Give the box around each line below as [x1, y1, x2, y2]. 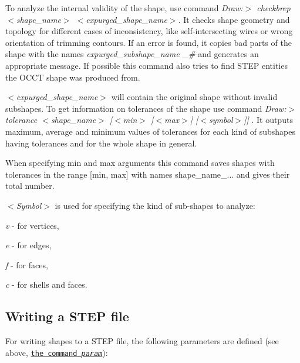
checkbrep [257, 2, 291, 14]
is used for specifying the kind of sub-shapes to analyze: [55, 199, 255, 211]
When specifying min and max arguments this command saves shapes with [5, 156, 275, 169]
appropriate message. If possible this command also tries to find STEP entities [5, 59, 288, 71]
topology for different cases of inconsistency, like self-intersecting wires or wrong [5, 25, 293, 37]
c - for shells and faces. [5, 278, 87, 291]
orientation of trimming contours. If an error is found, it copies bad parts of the [5, 36, 292, 48]
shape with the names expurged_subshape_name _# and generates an [5, 48, 259, 60]
